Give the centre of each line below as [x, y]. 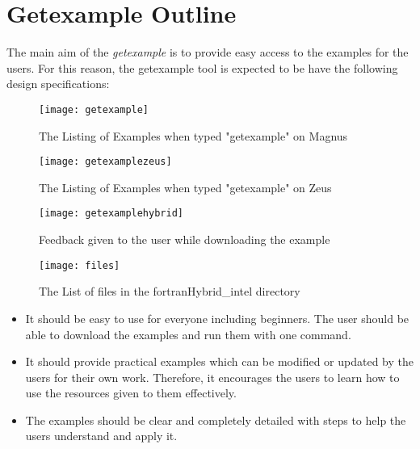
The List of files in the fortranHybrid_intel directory [170, 291]
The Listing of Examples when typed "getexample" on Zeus [185, 187]
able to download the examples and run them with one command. [188, 334]
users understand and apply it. [101, 436]
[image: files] [80, 265]
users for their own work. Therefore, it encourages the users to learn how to [212, 377]
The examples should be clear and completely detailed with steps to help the [216, 420]
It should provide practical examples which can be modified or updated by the [219, 361]
